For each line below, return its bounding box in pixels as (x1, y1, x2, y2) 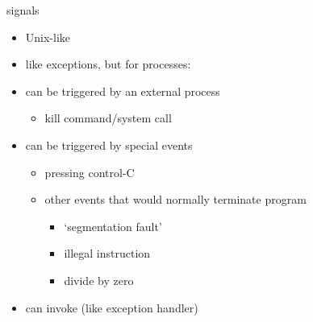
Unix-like (25, 28, 71, 45)
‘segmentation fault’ (64, 217, 162, 234)
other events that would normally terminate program (44, 191, 307, 208)
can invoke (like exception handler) (25, 299, 198, 316)
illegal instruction (64, 245, 151, 262)
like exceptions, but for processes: (25, 56, 191, 72)
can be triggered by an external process (25, 82, 220, 99)
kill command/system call (44, 109, 172, 126)
